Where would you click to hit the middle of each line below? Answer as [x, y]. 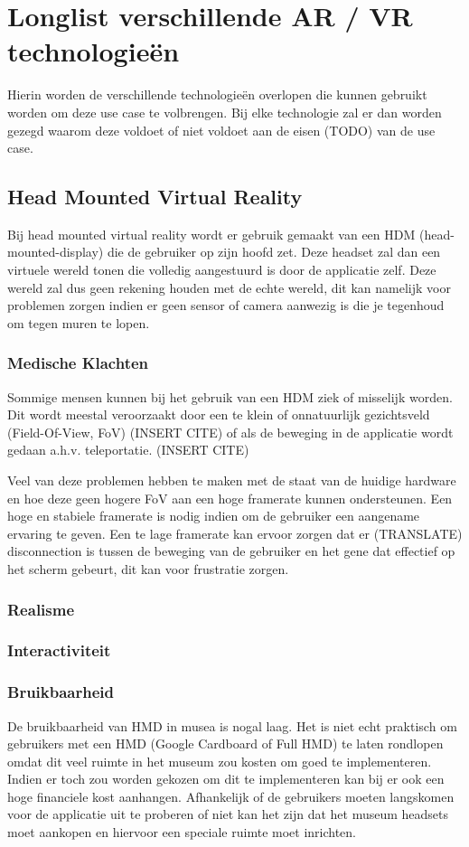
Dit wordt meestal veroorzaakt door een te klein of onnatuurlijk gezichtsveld [219, 414]
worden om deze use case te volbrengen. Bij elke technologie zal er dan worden [225, 112]
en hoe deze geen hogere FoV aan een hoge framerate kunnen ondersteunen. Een [230, 498]
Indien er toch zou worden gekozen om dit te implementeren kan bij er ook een [226, 779]
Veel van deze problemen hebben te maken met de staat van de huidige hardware [232, 480]
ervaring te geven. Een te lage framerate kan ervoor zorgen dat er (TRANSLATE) [235, 533]
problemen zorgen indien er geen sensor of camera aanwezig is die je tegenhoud [226, 305]
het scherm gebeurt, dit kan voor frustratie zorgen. [148, 569]
